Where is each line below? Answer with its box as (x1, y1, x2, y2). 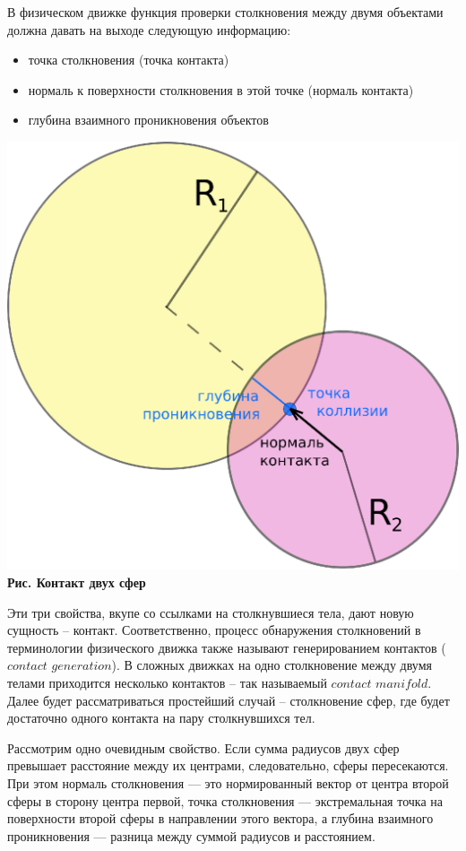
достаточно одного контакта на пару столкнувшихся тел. (7, 708, 315, 727)
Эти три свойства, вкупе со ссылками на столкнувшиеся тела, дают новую (7, 603, 414, 621)
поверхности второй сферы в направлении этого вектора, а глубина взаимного (7, 809, 434, 828)
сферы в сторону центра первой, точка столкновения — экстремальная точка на (7, 791, 443, 810)
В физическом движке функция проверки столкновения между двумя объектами (7, 3, 444, 21)
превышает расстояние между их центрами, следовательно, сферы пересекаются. (7, 756, 449, 775)
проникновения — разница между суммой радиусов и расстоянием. (7, 826, 375, 845)
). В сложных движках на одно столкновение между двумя (111, 656, 432, 674)
